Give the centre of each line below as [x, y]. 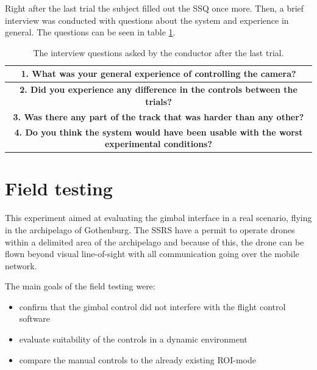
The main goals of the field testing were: [80, 286]
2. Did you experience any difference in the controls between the [158, 89]
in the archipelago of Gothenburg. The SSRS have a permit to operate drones [150, 229]
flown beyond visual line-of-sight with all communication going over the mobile [152, 254]
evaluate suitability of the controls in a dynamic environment [133, 339]
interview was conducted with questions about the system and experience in [147, 20]
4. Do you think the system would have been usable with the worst [158, 132]
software [35, 318]
